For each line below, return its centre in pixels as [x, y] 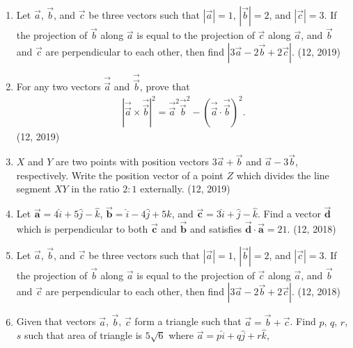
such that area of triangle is [84, 335]
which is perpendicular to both [82, 229]
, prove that [165, 86]
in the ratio [95, 189]
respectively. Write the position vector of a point [120, 175]
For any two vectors [58, 86]
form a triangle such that [188, 321]
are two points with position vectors [133, 161]
